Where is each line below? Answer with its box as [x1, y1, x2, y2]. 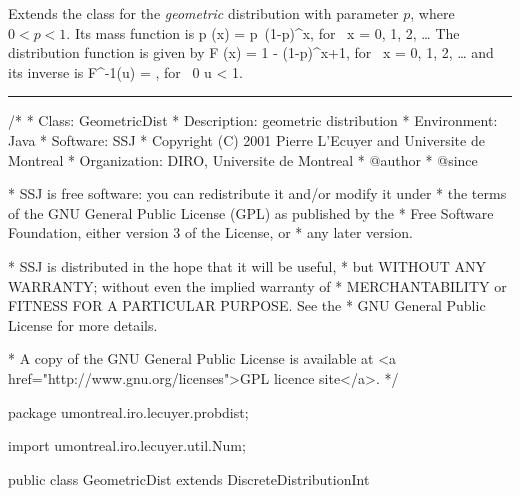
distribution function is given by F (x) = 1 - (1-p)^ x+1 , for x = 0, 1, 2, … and [8, 42, 494, 63]
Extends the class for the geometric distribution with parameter [8, 3, 399, 23]
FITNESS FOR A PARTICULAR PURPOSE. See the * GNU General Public [8, 295, 486, 316]
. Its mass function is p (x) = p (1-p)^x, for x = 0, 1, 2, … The [66, 22, 460, 43]
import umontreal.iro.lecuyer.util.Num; [8, 435, 246, 456]
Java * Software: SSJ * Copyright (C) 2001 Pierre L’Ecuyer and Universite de [8, 129, 485, 150]
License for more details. [8, 314, 158, 335]
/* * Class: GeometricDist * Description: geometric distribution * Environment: [8, 110, 498, 131]
